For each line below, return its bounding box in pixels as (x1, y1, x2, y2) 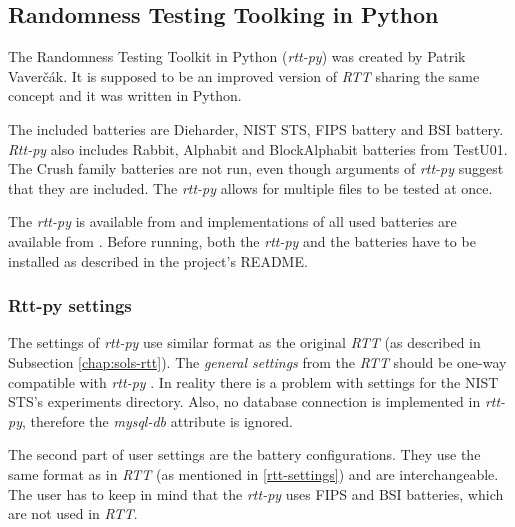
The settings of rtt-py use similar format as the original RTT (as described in (8, 332, 481, 353)
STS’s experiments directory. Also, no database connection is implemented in (8, 391, 481, 412)
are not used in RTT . (8, 503, 138, 524)
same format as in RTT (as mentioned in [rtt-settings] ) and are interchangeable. (8, 463, 499, 484)
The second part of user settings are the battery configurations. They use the (8, 444, 481, 465)
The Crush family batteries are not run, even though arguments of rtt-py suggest (8, 158, 504, 179)
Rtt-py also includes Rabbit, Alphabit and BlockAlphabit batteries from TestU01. (8, 138, 508, 159)
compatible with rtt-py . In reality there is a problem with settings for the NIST (8, 371, 499, 392)
